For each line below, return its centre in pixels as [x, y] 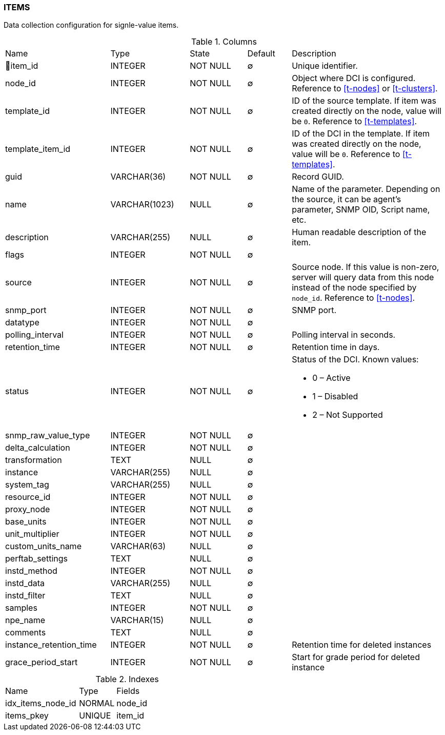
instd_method [31, 571]
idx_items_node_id [41, 703]
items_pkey [27, 716]
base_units [26, 522]
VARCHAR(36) [138, 177]
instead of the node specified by [354, 288]
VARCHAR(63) [138, 546]
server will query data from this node [363, 277]
